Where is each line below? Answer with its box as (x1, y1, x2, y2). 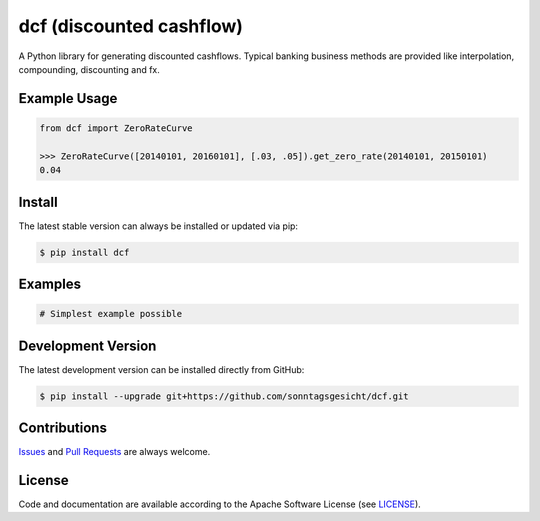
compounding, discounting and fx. (18, 63, 160, 75)
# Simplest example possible (39, 308, 183, 320)
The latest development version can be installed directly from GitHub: (18, 363, 305, 375)
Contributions (18, 420, 107, 437)
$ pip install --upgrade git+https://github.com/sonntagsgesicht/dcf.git (39, 390, 409, 402)
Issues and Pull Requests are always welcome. (18, 446, 211, 458)
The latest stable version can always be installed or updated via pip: (18, 220, 299, 232)
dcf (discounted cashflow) (18, 15, 244, 37)
